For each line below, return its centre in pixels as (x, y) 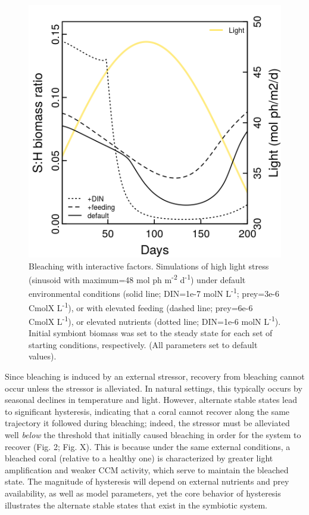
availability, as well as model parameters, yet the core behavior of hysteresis (143, 493)
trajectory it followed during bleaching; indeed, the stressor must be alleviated (147, 423)
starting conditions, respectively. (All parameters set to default (143, 344)
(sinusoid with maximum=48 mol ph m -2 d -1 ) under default (137, 279)
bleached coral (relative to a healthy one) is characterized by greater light (139, 458)
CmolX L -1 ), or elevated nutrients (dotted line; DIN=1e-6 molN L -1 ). (155, 320)
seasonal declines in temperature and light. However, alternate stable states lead (151, 400)
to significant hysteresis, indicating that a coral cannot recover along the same (147, 411)
